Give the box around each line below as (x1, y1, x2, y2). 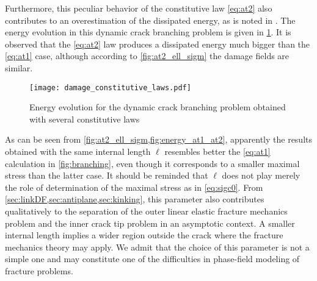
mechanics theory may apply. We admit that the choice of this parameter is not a (5, 240, 310, 253)
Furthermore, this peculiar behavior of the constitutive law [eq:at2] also (5, 2, 272, 14)
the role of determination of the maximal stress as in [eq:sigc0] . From (5, 180, 263, 193)
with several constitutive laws (29, 112, 140, 125)
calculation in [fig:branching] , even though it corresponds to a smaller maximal (5, 157, 300, 169)
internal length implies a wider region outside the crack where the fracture (5, 229, 283, 241)
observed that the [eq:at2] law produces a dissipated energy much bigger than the (5, 37, 310, 50)
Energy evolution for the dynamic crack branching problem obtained (29, 101, 286, 113)
